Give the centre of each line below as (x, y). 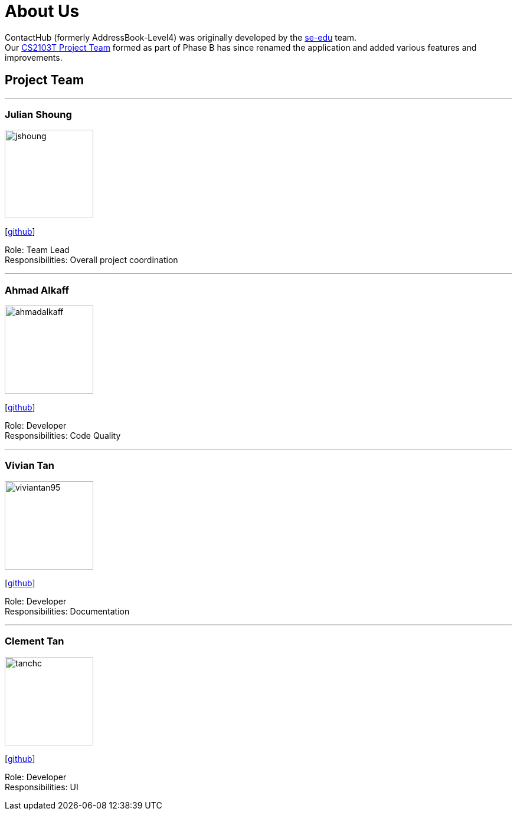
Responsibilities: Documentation (67, 611)
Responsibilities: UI (42, 787)
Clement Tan (35, 641)
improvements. (34, 57)
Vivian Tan (30, 466)
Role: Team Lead (37, 250)
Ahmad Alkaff (37, 290)
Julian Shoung (38, 114)
